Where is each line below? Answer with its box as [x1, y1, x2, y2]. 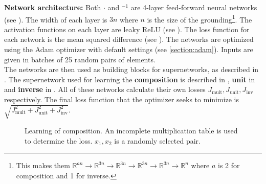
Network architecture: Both [4, 2, 101, 12]
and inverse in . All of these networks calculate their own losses [4, 84, 206, 95]
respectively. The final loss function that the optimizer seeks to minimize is [4, 94, 239, 104]
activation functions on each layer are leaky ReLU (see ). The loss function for [4, 24, 250, 34]
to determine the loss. [25, 135, 93, 146]
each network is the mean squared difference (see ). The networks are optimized [4, 34, 254, 44]
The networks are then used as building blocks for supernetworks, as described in [4, 64, 259, 75]
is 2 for [218, 160, 240, 171]
